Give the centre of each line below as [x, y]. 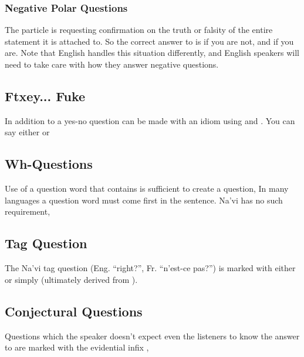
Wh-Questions [49, 164]
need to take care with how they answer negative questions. [112, 64]
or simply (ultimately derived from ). [71, 279]
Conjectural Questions [74, 311]
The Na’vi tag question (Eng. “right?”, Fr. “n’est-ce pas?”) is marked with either [150, 268]
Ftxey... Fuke [45, 96]
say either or [27, 132]
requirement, [28, 211]
